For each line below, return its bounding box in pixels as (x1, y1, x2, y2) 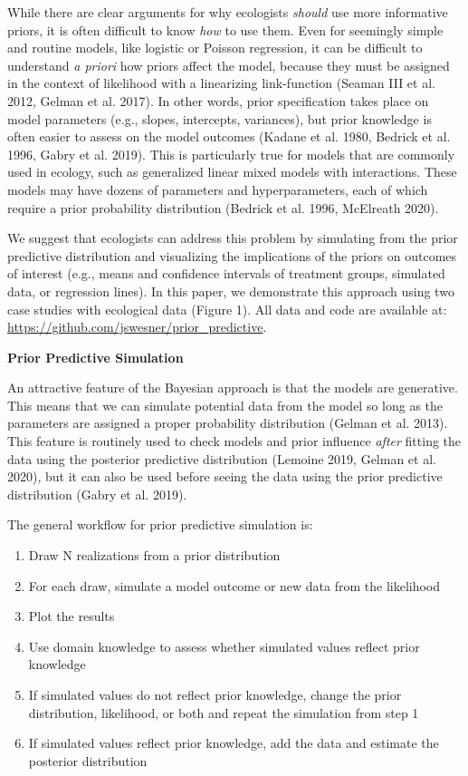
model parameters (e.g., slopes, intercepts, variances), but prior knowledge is (7, 109, 432, 128)
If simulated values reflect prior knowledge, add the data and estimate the (28, 733, 439, 752)
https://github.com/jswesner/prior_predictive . (7, 317, 267, 336)
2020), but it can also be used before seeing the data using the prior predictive (7, 467, 443, 486)
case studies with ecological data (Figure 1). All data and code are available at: (7, 299, 447, 318)
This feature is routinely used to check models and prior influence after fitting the (7, 432, 462, 451)
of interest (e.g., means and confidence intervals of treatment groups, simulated (7, 264, 445, 283)
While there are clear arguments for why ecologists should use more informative (7, 3, 448, 21)
